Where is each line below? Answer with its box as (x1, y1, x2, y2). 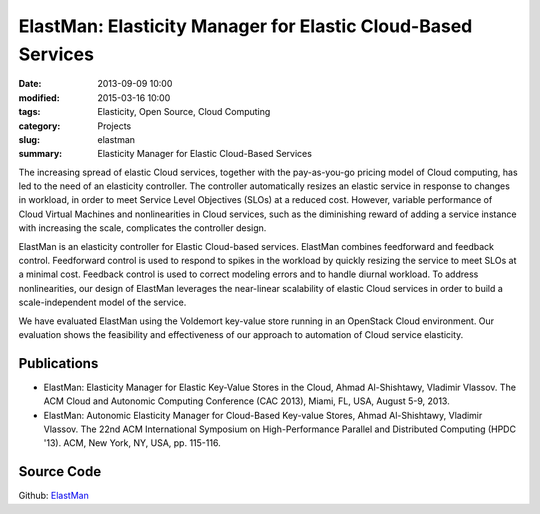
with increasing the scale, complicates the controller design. (18, 222, 267, 234)
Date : (18, 78, 42, 90)
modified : (18, 91, 60, 104)
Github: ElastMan (18, 490, 89, 502)
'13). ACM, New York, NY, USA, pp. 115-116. (43, 437, 221, 449)
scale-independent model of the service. (18, 296, 187, 309)
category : (18, 120, 61, 132)
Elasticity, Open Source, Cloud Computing (97, 106, 271, 118)
